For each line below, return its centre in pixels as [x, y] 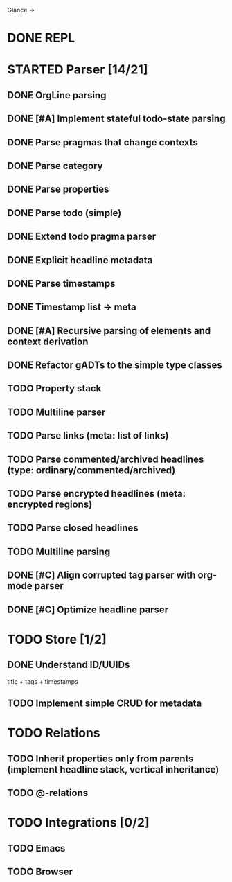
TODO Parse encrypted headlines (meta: [96, 494]
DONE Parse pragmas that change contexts [103, 142]
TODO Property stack [54, 388]
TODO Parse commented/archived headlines [106, 459]
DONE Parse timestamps [61, 283]
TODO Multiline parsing [59, 551]
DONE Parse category [55, 166]
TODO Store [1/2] [57, 639]
